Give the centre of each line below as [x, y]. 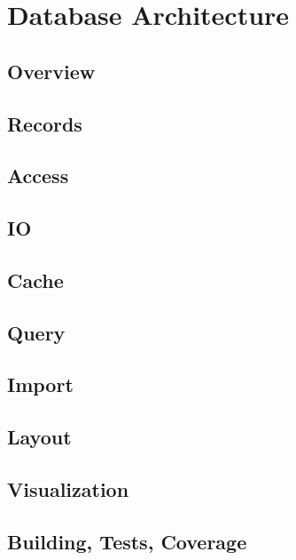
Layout [39, 437]
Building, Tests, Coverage [127, 541]
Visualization [68, 489]
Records [45, 123]
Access [38, 176]
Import [40, 384]
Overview [51, 71]
